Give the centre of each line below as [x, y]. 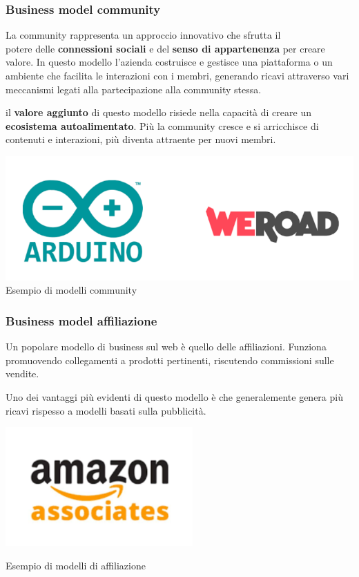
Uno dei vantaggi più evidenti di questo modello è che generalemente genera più [174, 396]
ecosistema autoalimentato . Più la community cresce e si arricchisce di [162, 125]
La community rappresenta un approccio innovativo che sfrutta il [143, 35]
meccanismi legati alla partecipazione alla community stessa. [134, 89]
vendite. [22, 373]
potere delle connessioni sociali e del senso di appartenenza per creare [165, 48]
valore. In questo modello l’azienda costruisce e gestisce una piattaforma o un [169, 62]
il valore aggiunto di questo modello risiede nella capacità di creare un [158, 112]
